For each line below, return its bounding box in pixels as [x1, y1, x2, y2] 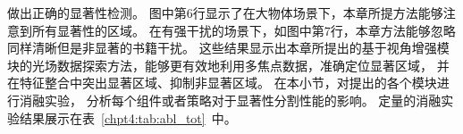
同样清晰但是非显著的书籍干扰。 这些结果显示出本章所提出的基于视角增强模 [7, 38, 450, 57]
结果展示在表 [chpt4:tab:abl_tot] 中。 [19, 108, 237, 127]
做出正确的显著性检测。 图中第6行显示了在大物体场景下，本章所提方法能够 [7, 4, 443, 21]
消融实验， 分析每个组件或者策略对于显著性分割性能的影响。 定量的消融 [19, 90, 442, 109]
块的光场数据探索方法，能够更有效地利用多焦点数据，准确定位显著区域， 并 [7, 55, 450, 74]
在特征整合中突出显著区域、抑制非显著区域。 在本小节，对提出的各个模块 [7, 73, 437, 92]
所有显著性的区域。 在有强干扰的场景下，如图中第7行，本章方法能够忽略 [31, 21, 456, 39]
